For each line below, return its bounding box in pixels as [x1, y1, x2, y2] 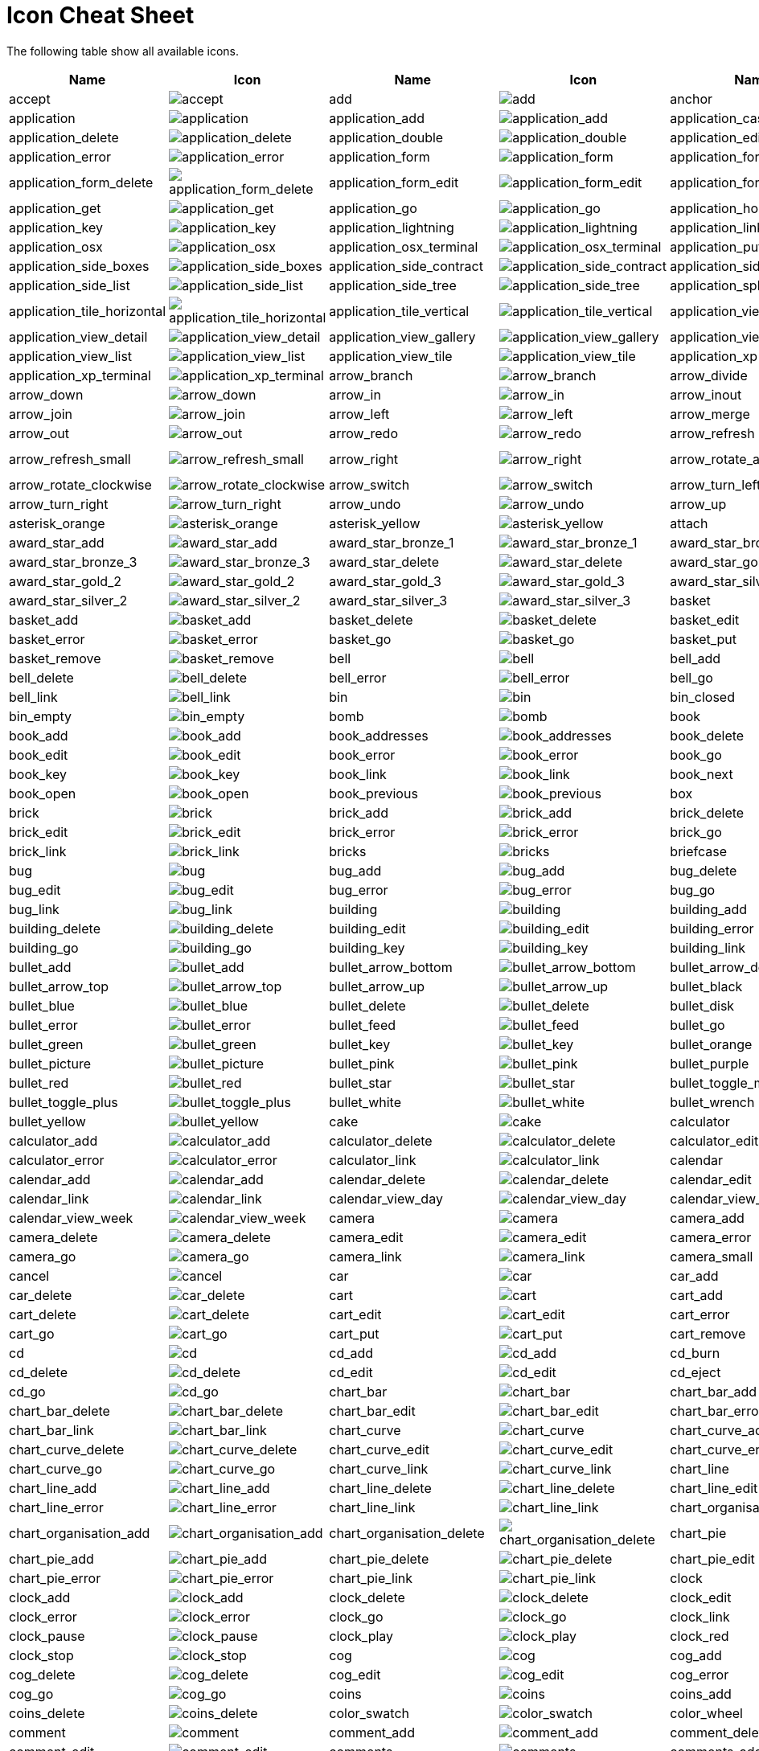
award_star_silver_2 [9, 592, 128, 609]
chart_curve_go [9, 1460, 102, 1477]
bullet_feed [329, 1016, 396, 1033]
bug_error [329, 881, 388, 898]
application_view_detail [9, 328, 148, 345]
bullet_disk [670, 997, 735, 1014]
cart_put [329, 1325, 379, 1342]
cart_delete [9, 1306, 76, 1322]
